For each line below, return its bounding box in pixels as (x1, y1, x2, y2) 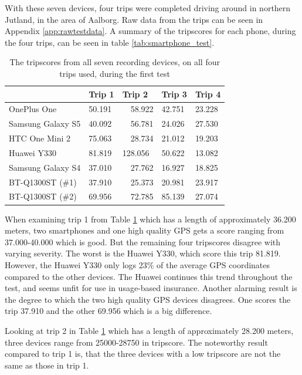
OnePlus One (9, 103, 57, 115)
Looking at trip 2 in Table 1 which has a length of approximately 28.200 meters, (5, 324, 294, 336)
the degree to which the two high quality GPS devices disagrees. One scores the (5, 293, 291, 305)
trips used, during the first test (59, 67, 170, 79)
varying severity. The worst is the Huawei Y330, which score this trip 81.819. (5, 247, 281, 259)
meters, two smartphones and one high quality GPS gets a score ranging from (5, 224, 284, 237)
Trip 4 (195, 87, 221, 100)
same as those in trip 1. (5, 359, 89, 371)
